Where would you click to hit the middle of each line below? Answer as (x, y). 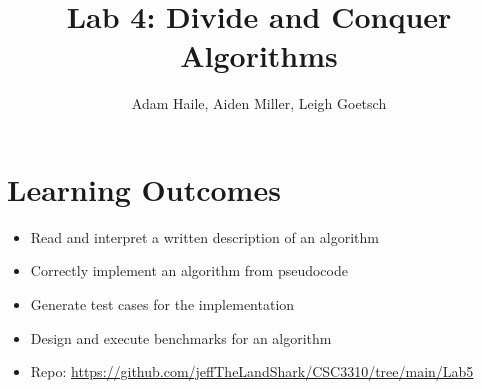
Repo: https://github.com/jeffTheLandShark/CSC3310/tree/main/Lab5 (252, 371)
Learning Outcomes (144, 188)
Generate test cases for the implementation (162, 304)
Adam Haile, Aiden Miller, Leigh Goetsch (259, 103)
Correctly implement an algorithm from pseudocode (189, 270)
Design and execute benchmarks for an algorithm (181, 337)
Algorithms (259, 55)
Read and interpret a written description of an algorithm (204, 236)
